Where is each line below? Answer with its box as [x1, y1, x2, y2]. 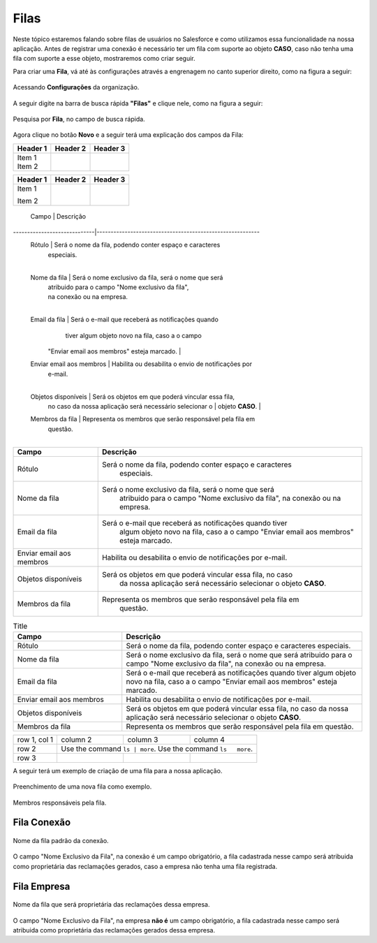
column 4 [193, 734, 225, 744]
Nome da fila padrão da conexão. [13, 837, 109, 845]
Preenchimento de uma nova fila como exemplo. [13, 782, 152, 791]
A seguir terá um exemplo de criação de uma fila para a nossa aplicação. [13, 766, 223, 775]
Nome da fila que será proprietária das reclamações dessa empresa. [13, 900, 210, 909]
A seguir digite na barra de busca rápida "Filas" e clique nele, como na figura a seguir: [13, 98, 263, 108]
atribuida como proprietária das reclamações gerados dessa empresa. [13, 926, 216, 935]
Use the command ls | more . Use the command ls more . [61, 744, 253, 754]
